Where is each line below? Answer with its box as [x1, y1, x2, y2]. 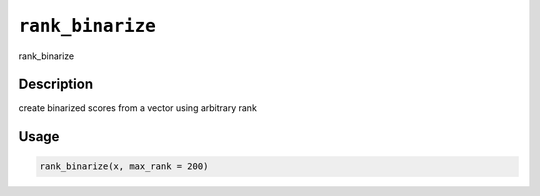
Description [18, 76, 94, 93]
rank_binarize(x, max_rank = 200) [39, 161, 209, 172]
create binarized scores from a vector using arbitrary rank [18, 102, 257, 114]
